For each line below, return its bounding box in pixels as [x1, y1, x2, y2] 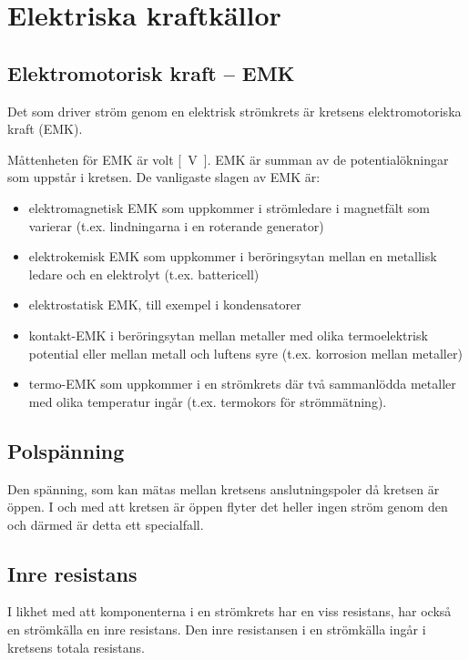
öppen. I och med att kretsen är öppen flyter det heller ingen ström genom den [7, 497, 448, 516]
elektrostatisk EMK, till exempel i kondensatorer [28, 295, 301, 314]
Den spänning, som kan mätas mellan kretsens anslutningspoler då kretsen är [7, 479, 440, 498]
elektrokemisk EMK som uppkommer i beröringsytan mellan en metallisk [28, 247, 437, 266]
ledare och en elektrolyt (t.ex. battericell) [28, 264, 260, 283]
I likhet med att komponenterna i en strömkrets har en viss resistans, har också [7, 602, 452, 621]
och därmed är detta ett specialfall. [7, 514, 204, 533]
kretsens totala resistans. [7, 637, 145, 656]
